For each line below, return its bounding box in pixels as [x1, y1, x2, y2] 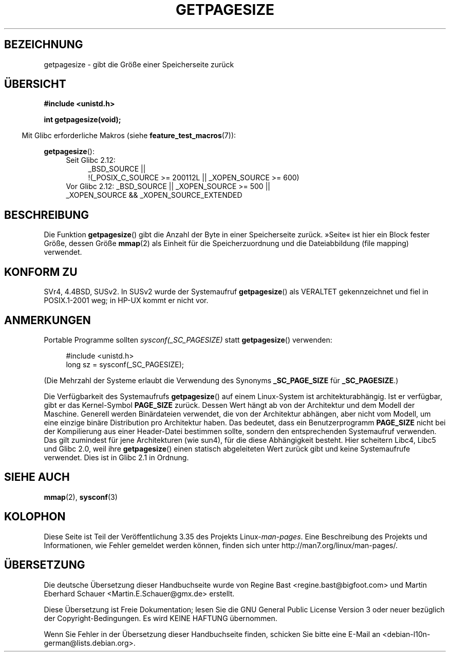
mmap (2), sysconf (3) [44, 492, 118, 501]
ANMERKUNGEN [4, 313, 91, 327]
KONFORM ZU [4, 265, 78, 278]
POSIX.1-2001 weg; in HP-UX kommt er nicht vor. [44, 296, 209, 305]
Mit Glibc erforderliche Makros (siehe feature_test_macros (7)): [22, 131, 236, 140]
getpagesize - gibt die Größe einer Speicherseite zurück [44, 60, 234, 69]
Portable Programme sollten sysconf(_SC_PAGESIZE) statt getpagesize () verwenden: [44, 335, 332, 344]
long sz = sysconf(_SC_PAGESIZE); [66, 360, 184, 369]
